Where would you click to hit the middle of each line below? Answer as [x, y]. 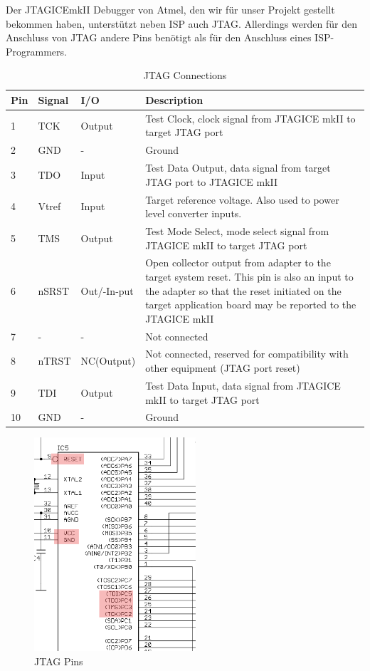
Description [174, 99]
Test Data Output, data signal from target [238, 168]
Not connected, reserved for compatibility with [247, 354]
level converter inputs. [194, 213]
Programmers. [36, 51]
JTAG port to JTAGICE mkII [212, 181]
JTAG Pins [59, 661]
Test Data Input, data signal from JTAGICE [243, 385]
